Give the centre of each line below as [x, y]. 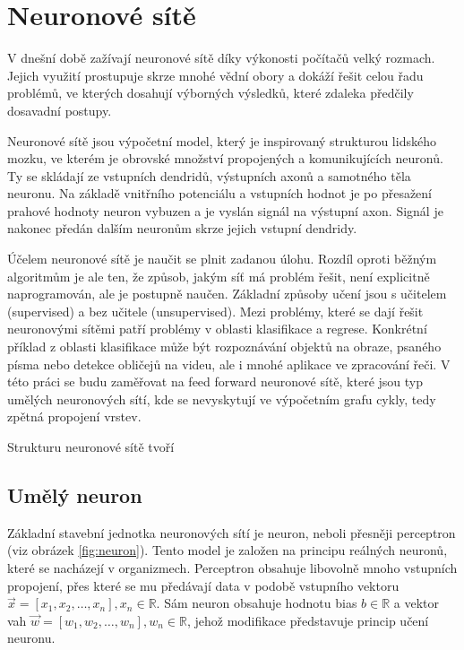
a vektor [417, 603]
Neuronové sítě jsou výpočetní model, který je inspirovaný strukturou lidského [222, 140]
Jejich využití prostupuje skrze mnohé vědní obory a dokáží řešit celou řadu [215, 75]
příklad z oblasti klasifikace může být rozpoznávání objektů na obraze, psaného [224, 347]
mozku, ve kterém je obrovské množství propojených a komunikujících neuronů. [225, 158]
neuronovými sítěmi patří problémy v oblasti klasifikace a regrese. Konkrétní [217, 329]
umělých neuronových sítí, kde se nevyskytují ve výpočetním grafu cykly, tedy [222, 399]
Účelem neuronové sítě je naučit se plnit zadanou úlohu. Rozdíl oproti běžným [222, 259]
